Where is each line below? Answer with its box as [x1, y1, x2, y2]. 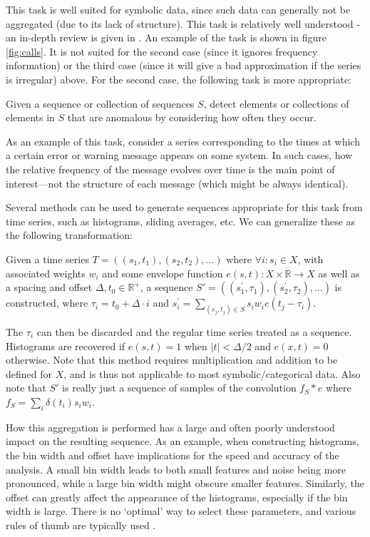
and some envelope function [102, 265, 223, 280]
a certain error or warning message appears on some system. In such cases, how [6, 148, 353, 163]
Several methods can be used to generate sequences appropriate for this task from [6, 200, 363, 215]
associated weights [6, 265, 86, 280]
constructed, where [6, 295, 88, 310]
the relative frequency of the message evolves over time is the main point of [6, 161, 335, 176]
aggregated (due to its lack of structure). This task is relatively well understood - [6, 16, 360, 31]
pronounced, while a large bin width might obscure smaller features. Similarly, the [6, 476, 364, 491]
